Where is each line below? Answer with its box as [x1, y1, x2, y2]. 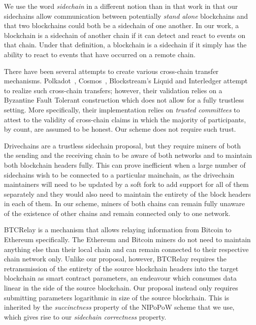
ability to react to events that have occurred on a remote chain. [4, 49, 196, 59]
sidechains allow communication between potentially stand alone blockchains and [4, 10, 248, 21]
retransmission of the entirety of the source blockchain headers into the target [4, 263, 239, 273]
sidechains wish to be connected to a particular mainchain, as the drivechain [4, 169, 234, 180]
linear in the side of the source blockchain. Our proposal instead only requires [4, 283, 238, 293]
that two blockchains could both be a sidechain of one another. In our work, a [4, 20, 239, 31]
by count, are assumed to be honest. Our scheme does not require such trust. [4, 124, 236, 134]
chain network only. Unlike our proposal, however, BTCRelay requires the [4, 253, 226, 264]
